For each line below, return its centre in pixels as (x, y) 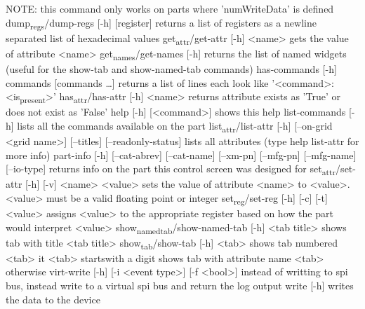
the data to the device (53, 299)
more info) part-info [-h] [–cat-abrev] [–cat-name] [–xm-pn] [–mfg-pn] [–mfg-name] (181, 154)
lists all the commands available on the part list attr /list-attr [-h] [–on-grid (175, 126)
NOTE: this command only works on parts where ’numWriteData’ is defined (170, 8)
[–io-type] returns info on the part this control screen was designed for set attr (171, 169)
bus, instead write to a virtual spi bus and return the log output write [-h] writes (180, 286)
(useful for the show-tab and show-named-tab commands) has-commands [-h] (171, 68)
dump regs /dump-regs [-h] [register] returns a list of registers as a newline (161, 23)
